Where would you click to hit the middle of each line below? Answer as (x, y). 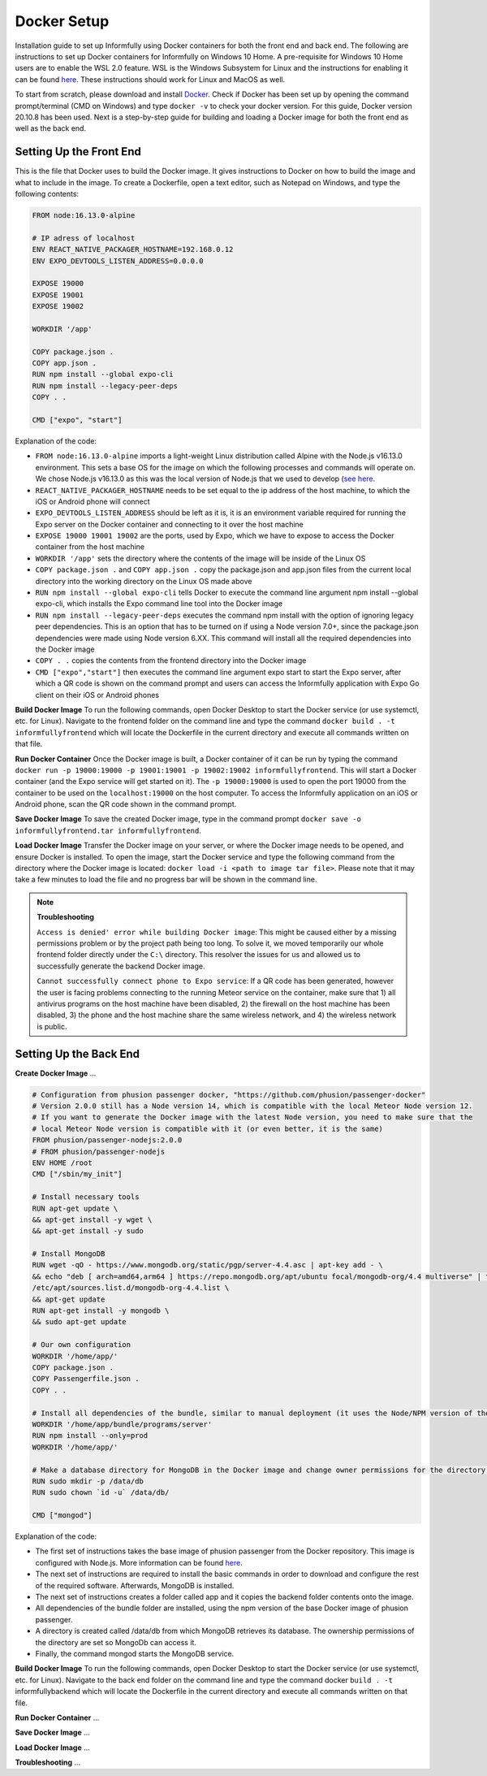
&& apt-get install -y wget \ (92, 1219)
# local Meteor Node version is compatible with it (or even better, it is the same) (207, 1128)
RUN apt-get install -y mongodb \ (101, 1311)
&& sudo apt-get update (80, 1322)
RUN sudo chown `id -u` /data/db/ (101, 1492)
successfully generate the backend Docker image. (121, 966)
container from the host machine (90, 547)
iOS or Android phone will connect (93, 501)
